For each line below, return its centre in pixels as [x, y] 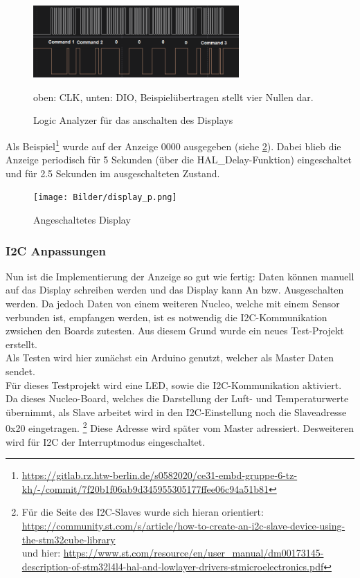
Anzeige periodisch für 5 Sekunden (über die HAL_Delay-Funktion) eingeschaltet [179, 160]
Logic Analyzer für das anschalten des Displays [133, 120]
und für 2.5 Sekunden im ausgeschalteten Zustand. [113, 173]
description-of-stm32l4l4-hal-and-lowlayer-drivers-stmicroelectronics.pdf [173, 566]
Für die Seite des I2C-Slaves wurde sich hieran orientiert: [143, 512]
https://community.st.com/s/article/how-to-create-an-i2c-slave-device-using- [183, 526]
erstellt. [22, 344]
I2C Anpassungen [56, 250]
